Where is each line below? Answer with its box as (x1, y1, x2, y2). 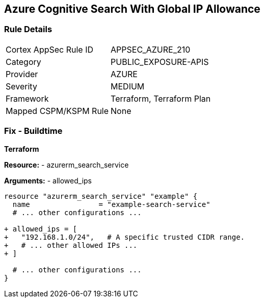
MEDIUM (111, 81, 145, 91)
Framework (6, 93, 49, 104)
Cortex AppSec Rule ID (6, 44, 94, 55)
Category (6, 56, 41, 67)
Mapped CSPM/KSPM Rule (6, 105, 109, 116)
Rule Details (4, 24, 52, 35)
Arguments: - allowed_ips (4, 176, 92, 185)
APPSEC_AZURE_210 (111, 44, 191, 55)
